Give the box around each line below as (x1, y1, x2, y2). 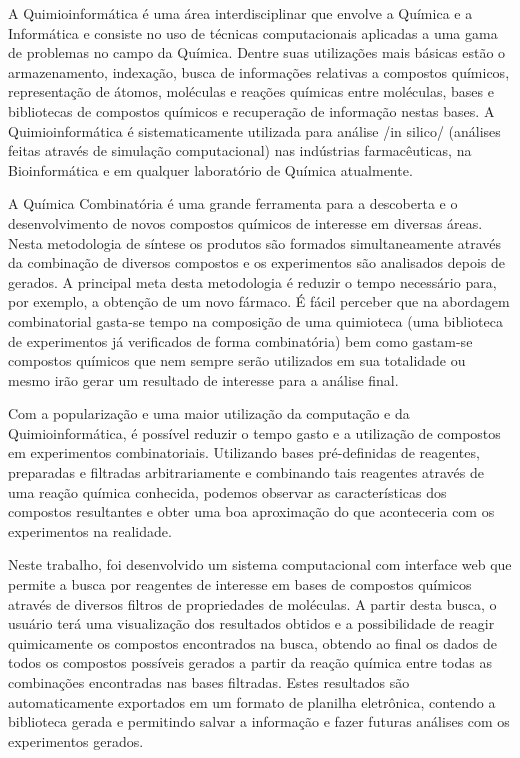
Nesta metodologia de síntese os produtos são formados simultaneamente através (8, 232, 502, 253)
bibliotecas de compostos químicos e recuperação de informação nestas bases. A (8, 100, 495, 121)
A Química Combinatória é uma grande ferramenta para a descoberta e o (8, 193, 458, 214)
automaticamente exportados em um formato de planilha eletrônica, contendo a (8, 691, 496, 712)
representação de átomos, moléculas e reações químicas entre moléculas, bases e (8, 81, 494, 102)
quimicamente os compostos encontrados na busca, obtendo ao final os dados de (8, 632, 497, 653)
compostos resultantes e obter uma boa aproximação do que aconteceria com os (8, 501, 495, 522)
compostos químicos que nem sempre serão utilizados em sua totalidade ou (8, 350, 466, 371)
